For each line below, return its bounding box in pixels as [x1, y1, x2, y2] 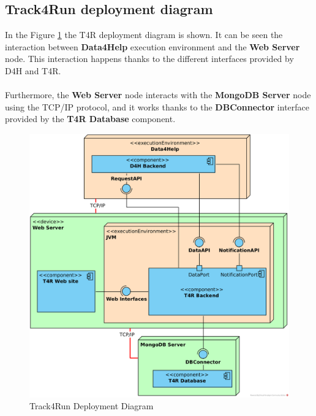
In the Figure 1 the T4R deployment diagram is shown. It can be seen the [5, 28, 283, 41]
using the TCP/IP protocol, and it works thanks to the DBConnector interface [5, 100, 309, 113]
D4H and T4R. [5, 64, 61, 77]
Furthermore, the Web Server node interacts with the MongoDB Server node [5, 88, 311, 101]
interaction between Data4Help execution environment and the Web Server [5, 40, 300, 53]
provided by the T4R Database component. [5, 112, 176, 125]
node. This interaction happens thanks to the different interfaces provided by [5, 52, 294, 65]
